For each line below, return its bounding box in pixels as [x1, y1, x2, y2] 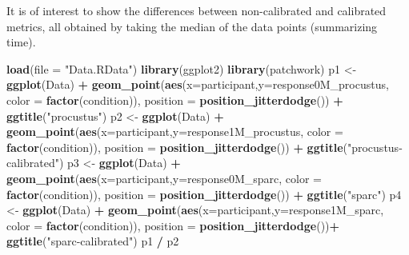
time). [6, 34, 36, 50]
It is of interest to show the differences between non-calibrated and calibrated [6, 2, 387, 18]
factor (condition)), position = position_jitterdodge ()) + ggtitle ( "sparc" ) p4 [6, 185, 402, 202]
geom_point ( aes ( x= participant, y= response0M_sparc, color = [6, 169, 322, 186]
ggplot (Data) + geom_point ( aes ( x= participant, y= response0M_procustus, [6, 76, 389, 93]
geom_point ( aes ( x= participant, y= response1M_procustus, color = [6, 123, 343, 140]
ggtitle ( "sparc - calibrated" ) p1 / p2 [6, 233, 179, 249]
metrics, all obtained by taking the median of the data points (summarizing [6, 18, 378, 34]
